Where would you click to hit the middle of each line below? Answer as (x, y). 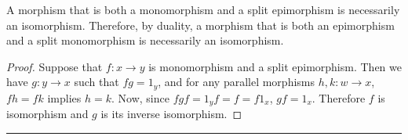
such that (97, 82)
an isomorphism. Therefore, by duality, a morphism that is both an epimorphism (200, 25)
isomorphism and (47, 114)
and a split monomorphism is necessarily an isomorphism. (145, 40)
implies (64, 97)
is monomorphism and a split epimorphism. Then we (275, 66)
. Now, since (140, 97)
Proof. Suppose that (55, 66)
